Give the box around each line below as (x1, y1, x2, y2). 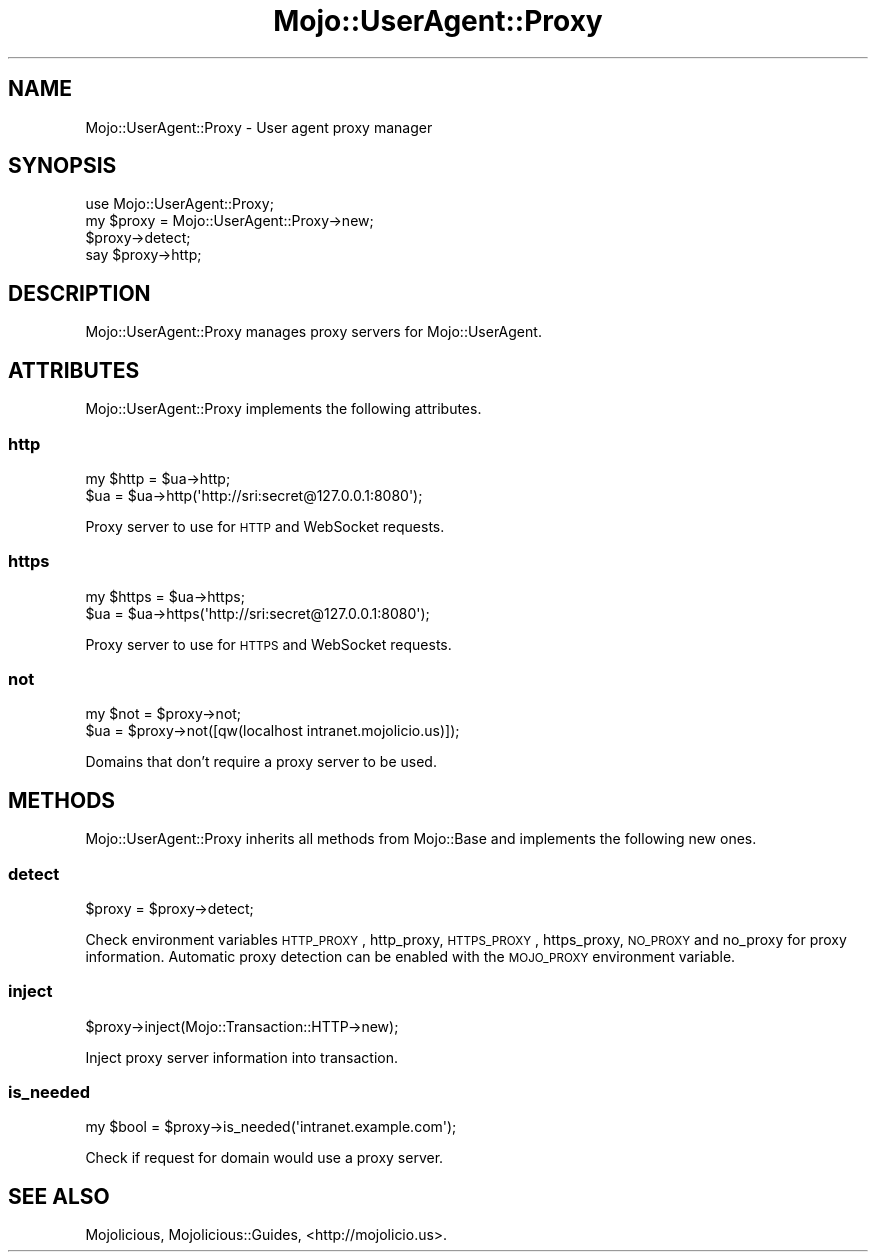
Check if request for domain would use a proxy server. (85, 1149, 444, 1167)
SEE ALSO (8, 1183, 110, 1209)
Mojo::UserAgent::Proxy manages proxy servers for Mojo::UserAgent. (85, 323, 542, 341)
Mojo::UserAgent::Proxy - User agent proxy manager (85, 118, 433, 136)
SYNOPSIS (8, 153, 117, 179)
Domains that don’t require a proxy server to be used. (85, 753, 437, 771)
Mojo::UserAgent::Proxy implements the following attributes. (85, 400, 482, 418)
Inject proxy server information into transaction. (85, 1048, 398, 1066)
